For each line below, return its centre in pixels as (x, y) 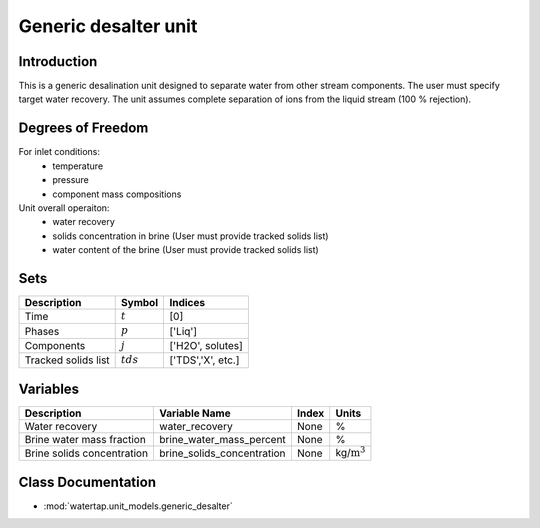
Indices (187, 302)
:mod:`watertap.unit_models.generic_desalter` (138, 506)
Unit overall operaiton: (64, 207)
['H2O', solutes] (206, 345)
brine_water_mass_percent (223, 440)
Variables (49, 388)
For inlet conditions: (59, 152)
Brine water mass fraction (85, 440)
